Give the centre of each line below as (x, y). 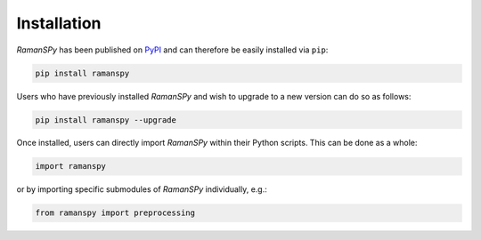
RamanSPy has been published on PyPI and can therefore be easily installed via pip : (172, 50)
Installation (59, 23)
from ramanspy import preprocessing (115, 213)
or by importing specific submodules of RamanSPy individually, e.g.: (142, 189)
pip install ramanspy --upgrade (106, 120)
